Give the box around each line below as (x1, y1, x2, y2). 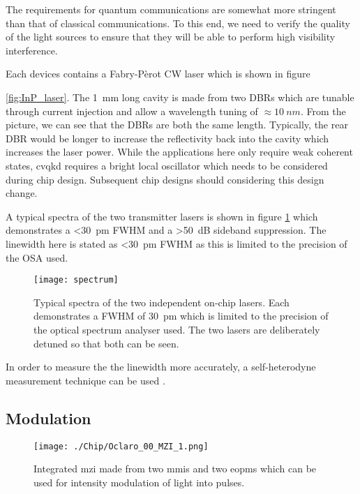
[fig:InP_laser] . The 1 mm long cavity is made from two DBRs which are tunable (6, 89, 354, 104)
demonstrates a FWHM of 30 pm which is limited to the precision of (33, 308, 329, 323)
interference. (6, 43, 58, 57)
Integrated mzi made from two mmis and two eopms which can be (33, 461, 317, 476)
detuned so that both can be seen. (33, 336, 179, 350)
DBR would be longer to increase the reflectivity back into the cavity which (6, 130, 329, 145)
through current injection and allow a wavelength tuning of (6, 103, 258, 118)
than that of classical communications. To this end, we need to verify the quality (6, 15, 350, 30)
